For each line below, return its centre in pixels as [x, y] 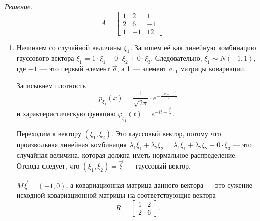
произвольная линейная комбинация [72, 144]
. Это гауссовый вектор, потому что [166, 133]
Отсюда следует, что [48, 166]
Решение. [19, 6]
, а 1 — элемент [142, 68]
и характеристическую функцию [66, 113]
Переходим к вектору [49, 133]
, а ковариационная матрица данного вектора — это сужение [159, 185]
